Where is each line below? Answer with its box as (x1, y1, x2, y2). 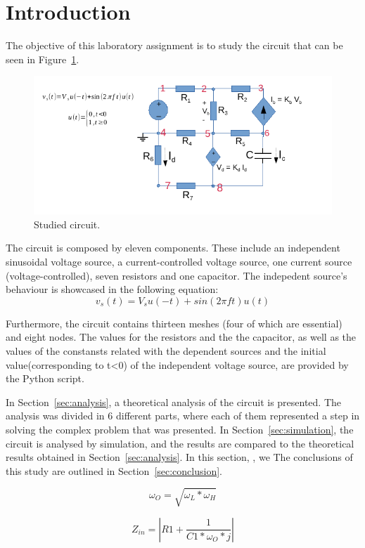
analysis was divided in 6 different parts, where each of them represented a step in (6, 408, 360, 423)
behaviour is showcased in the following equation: (6, 282, 219, 296)
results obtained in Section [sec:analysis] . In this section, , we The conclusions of (6, 450, 353, 464)
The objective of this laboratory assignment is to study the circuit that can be (6, 38, 343, 53)
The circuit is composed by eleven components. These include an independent (6, 240, 340, 255)
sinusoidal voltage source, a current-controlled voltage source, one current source (6, 254, 352, 269)
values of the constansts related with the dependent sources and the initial (6, 344, 326, 358)
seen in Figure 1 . (6, 51, 79, 66)
